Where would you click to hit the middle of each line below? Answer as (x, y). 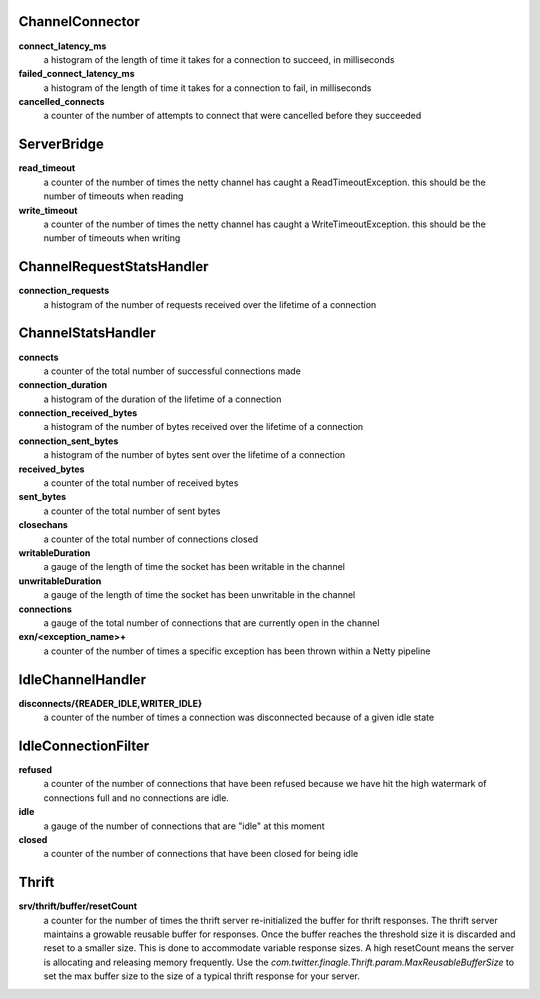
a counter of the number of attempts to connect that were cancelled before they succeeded (232, 116)
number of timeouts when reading (113, 196)
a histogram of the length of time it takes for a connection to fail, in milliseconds (207, 87)
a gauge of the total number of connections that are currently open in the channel (211, 622)
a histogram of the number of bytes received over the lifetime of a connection (203, 427)
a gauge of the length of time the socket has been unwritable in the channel (199, 595)
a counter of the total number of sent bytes (132, 511)
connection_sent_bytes (68, 441)
